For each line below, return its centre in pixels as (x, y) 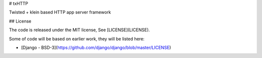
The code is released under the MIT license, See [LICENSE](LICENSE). (79, 30)
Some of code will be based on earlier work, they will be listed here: (77, 39)
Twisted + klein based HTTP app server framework (60, 12)
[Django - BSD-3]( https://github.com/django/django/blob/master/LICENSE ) (96, 47)
